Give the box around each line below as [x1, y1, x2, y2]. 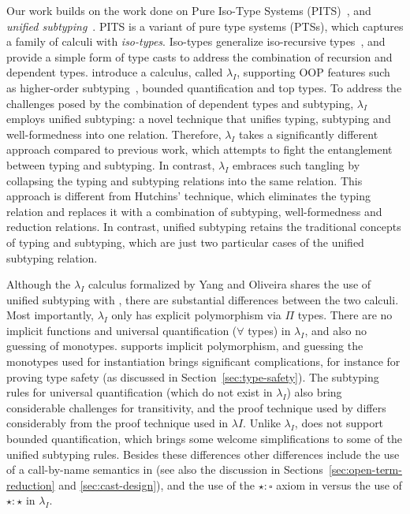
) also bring [286, 384, 342, 400]
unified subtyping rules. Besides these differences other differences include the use [6, 445, 400, 462]
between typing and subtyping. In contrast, [6, 156, 215, 173]
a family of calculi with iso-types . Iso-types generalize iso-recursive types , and [6, 33, 386, 50]
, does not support [294, 415, 384, 431]
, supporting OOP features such [237, 64, 390, 80]
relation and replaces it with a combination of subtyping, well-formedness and [6, 203, 382, 219]
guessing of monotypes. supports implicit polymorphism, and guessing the [6, 337, 363, 354]
